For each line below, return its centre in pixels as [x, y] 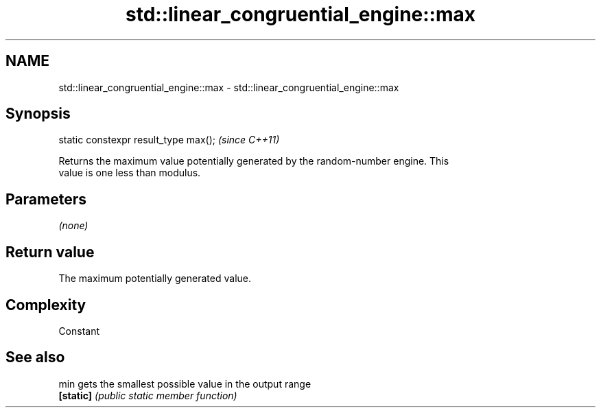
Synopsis [38, 114]
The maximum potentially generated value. [155, 279]
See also [35, 357]
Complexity [46, 305]
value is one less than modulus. [130, 173]
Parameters [46, 199]
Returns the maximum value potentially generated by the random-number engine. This [254, 161]
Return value [50, 252]
